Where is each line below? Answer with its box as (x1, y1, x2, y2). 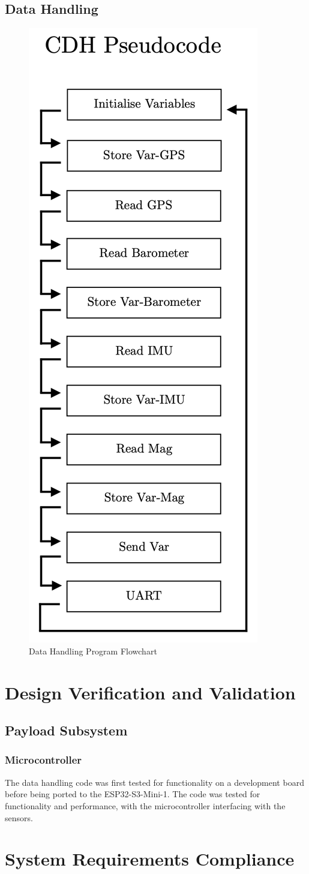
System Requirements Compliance (5, 846, 295, 871)
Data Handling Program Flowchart (29, 644, 157, 657)
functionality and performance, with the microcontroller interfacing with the (5, 799, 286, 812)
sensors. (5, 811, 33, 824)
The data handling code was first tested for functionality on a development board (5, 776, 304, 788)
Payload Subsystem (5, 721, 128, 740)
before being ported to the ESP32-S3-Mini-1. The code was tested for (5, 788, 260, 800)
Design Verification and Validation (5, 680, 296, 704)
